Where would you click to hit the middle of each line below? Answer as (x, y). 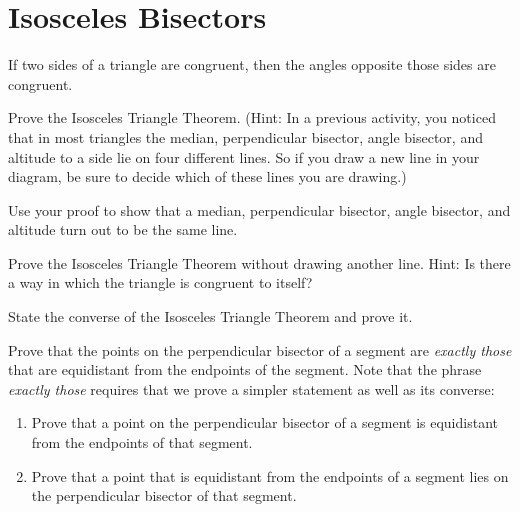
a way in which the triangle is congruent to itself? (160, 282)
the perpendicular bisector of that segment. (164, 495)
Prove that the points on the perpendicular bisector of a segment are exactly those (260, 349)
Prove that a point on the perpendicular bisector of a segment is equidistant (264, 422)
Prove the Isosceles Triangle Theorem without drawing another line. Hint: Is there (259, 262)
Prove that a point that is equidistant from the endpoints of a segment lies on (270, 475)
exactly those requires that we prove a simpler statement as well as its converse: (251, 388)
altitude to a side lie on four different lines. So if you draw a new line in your (244, 156)
